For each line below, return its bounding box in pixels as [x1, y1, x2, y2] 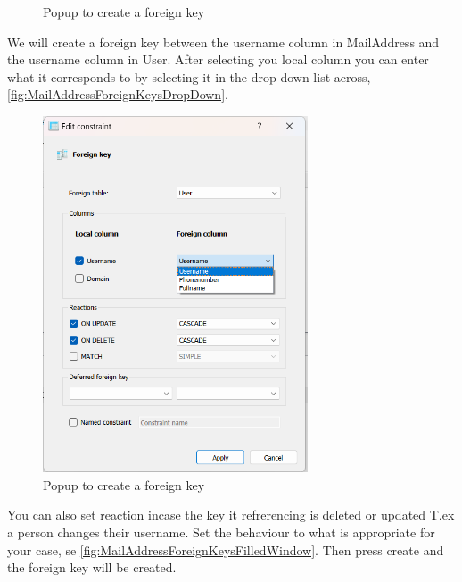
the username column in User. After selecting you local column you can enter [7, 50, 429, 69]
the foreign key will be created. [7, 558, 177, 577]
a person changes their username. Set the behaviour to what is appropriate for [7, 522, 435, 541]
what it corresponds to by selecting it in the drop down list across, [7, 67, 371, 86]
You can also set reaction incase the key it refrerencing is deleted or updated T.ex [7, 505, 455, 524]
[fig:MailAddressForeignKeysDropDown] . [7, 85, 228, 104]
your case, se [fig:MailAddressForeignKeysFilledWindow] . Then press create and [7, 540, 444, 559]
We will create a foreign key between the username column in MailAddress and [7, 32, 440, 51]
